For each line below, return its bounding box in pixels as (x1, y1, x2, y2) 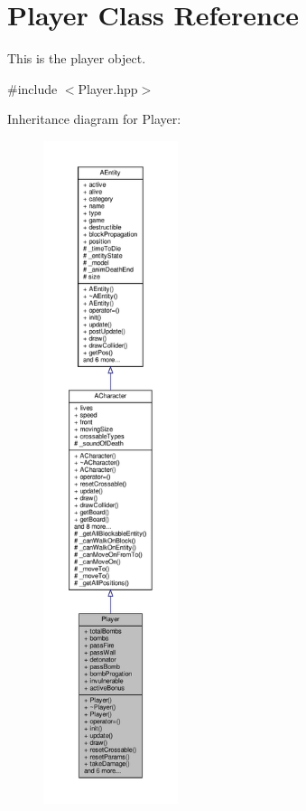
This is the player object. (7, 49, 146, 68)
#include (7, 79, 58, 98)
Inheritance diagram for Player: (7, 109, 181, 128)
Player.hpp (78, 79, 138, 98)
